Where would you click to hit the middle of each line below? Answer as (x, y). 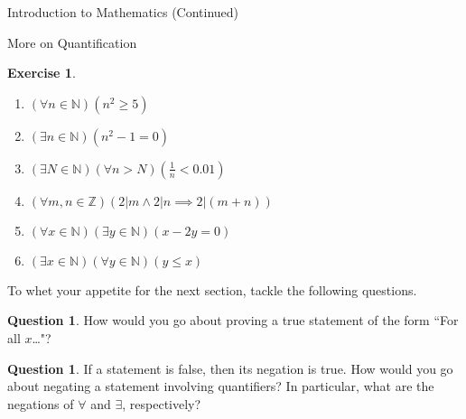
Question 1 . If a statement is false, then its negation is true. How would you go (230, 368)
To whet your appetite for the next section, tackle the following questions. (212, 289)
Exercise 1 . (42, 73)
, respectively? (162, 403)
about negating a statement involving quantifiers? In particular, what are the (221, 386)
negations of (41, 403)
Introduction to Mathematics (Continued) (123, 12)
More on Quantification (72, 42)
